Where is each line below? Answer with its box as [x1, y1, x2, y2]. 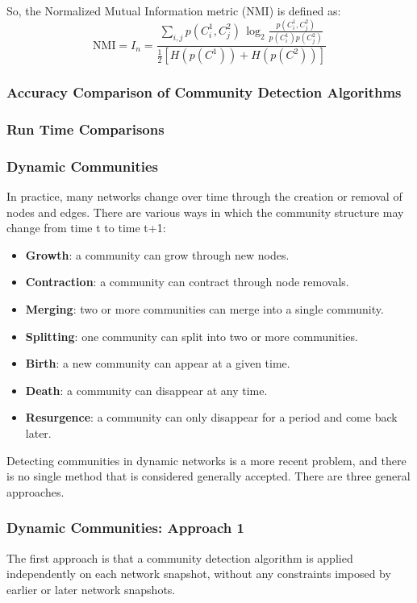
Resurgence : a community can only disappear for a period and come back [25, 409, 398, 426]
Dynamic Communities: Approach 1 [6, 518, 244, 538]
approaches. [6, 483, 65, 500]
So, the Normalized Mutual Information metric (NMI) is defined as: [6, 2, 341, 19]
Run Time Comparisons [6, 119, 165, 139]
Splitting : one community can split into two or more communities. [25, 327, 358, 344]
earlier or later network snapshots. [6, 580, 176, 597]
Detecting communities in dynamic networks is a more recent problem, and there [6, 451, 407, 468]
